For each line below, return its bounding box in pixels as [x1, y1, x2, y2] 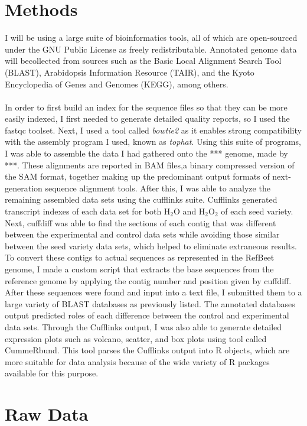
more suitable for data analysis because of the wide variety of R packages [5, 355, 270, 368]
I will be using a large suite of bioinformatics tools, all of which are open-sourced [5, 31, 298, 44]
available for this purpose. [5, 367, 99, 379]
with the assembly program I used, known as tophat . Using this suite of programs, [5, 135, 301, 148]
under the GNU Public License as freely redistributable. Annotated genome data [5, 43, 297, 55]
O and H [174, 205, 205, 217]
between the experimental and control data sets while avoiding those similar [5, 228, 280, 240]
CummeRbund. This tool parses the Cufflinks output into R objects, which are [5, 344, 290, 356]
